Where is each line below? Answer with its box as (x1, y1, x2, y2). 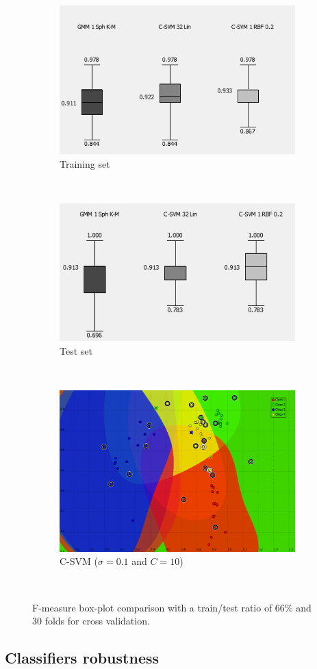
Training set (60, 156, 110, 171)
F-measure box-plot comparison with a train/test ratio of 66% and (32, 600, 312, 614)
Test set (60, 343, 92, 357)
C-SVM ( (60, 554, 98, 568)
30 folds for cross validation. (32, 614, 150, 628)
